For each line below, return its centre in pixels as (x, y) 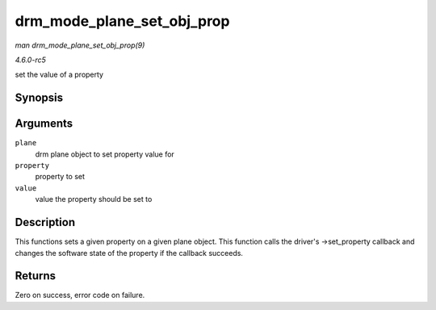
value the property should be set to (94, 199)
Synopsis (39, 98)
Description (45, 222)
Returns (36, 276)
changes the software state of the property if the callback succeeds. (129, 253)
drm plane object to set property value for (105, 154)
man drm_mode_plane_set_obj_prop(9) (80, 45)
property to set (60, 177)
